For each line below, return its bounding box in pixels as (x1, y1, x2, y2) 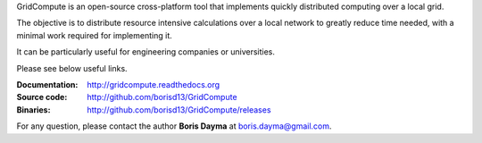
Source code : (16, 92, 68, 103)
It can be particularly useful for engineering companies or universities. (16, 46, 276, 57)
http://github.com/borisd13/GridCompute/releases (87, 104, 271, 115)
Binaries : (16, 104, 51, 115)
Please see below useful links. (16, 63, 129, 73)
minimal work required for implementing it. (16, 29, 173, 40)
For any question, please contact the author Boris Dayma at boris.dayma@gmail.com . (16, 121, 332, 131)
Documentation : (16, 79, 79, 89)
